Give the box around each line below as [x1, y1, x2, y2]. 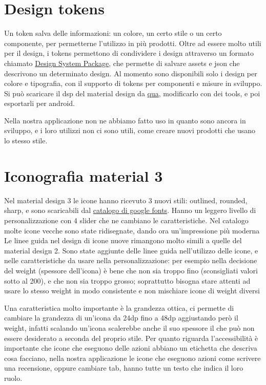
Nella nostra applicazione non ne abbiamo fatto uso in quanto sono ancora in [4, 115, 246, 125]
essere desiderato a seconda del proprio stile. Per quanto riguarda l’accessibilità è [4, 332, 258, 343]
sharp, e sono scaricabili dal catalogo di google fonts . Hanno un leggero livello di [4, 205, 256, 216]
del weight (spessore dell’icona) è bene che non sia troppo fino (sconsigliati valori [4, 265, 258, 275]
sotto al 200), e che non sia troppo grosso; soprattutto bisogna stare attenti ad [4, 275, 251, 286]
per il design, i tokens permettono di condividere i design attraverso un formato [4, 48, 254, 58]
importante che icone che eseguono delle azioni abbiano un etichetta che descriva [4, 343, 257, 353]
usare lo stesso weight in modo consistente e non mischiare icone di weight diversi [4, 285, 260, 296]
